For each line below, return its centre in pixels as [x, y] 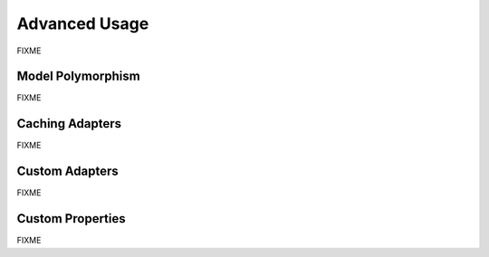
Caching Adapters [69, 124]
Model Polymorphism [78, 76]
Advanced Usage [83, 24]
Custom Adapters [68, 171]
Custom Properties [71, 219]
